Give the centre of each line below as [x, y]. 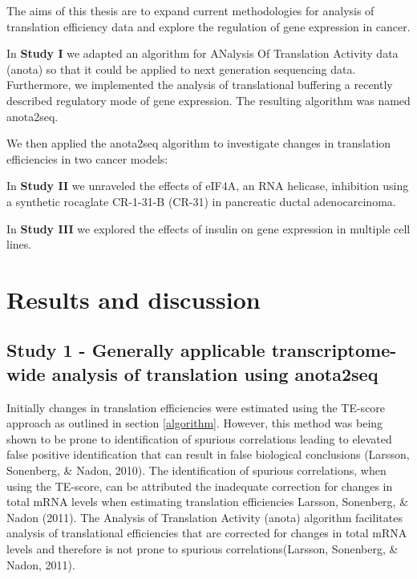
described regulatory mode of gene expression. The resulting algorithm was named [208, 100]
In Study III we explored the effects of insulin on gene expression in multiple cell [208, 228]
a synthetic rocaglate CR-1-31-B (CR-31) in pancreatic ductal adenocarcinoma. [201, 201]
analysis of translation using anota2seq [215, 373]
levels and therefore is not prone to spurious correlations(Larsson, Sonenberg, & [202, 549]
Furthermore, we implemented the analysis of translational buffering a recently [200, 85]
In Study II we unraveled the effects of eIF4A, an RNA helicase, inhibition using [208, 186]
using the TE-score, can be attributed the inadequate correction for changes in [200, 486]
